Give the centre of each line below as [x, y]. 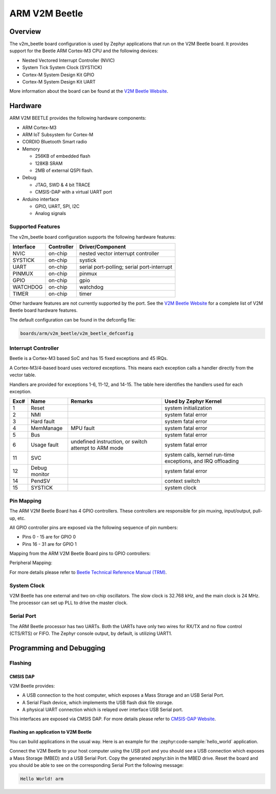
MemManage [47, 428]
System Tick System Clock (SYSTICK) [62, 68]
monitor [40, 475]
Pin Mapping [26, 501]
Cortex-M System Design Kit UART [59, 82]
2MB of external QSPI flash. [64, 170]
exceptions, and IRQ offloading [202, 461]
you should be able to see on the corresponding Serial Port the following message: [97, 765]
